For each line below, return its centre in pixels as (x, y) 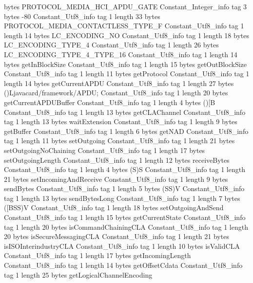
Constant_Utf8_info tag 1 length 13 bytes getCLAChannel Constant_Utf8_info (125, 112)
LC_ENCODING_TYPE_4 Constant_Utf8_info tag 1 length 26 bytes (111, 45)
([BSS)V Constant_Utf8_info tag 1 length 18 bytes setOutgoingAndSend (114, 207)
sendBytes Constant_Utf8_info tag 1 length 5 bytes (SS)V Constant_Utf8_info (124, 188)
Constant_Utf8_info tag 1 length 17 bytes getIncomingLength (97, 255)
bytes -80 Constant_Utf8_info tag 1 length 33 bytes (82, 16)
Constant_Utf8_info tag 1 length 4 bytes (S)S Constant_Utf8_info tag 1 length (125, 169)
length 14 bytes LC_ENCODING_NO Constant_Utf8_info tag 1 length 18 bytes (126, 35)
